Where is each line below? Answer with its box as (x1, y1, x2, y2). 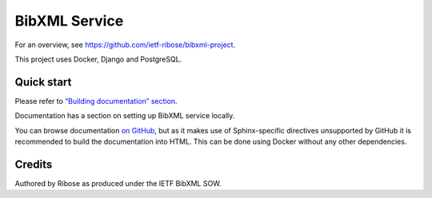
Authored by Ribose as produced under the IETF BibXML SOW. (14, 178, 222, 188)
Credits (14, 157, 53, 171)
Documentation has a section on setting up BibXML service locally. (14, 111, 235, 121)
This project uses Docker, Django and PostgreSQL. (14, 54, 182, 64)
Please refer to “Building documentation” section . (14, 96, 178, 105)
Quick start (14, 75, 72, 89)
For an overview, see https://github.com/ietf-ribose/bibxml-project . (14, 40, 236, 49)
